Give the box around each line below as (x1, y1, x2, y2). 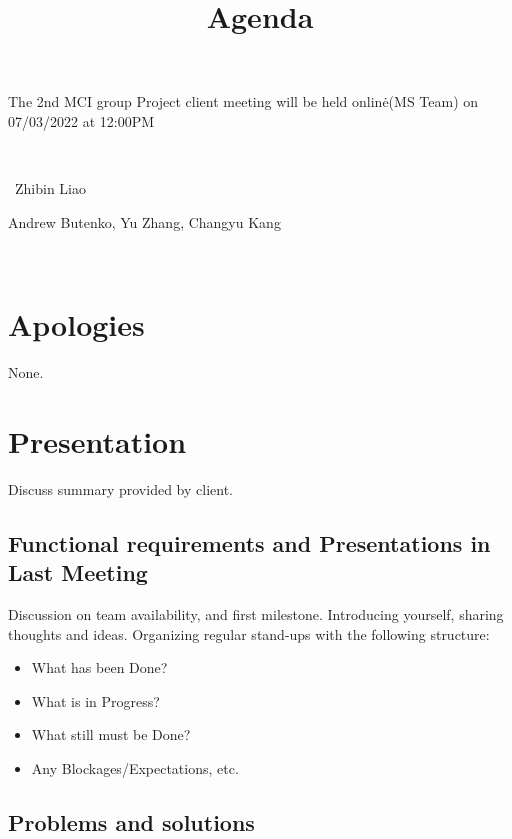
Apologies (8, 304, 145, 345)
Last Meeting (8, 557, 148, 588)
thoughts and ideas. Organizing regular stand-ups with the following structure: (8, 623, 490, 644)
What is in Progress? (31, 690, 160, 711)
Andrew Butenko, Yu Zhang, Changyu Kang (8, 211, 281, 232)
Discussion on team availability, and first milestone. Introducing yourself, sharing (8, 603, 504, 624)
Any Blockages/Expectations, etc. (31, 757, 239, 778)
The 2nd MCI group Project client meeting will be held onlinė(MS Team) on (8, 91, 479, 112)
